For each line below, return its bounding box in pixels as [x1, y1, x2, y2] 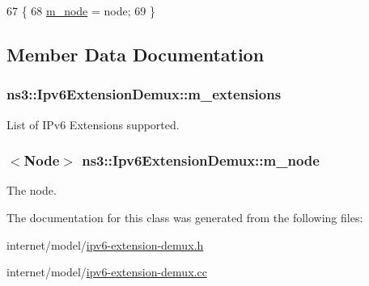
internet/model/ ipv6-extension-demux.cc [6, 263, 207, 280]
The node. [6, 182, 57, 199]
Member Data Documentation [6, 41, 265, 66]
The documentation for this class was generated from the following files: [6, 209, 363, 225]
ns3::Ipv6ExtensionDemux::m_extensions [6, 84, 282, 104]
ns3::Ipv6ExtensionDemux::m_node [82, 150, 320, 170]
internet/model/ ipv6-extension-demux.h [6, 236, 204, 253]
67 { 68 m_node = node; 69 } [6, 2, 155, 19]
